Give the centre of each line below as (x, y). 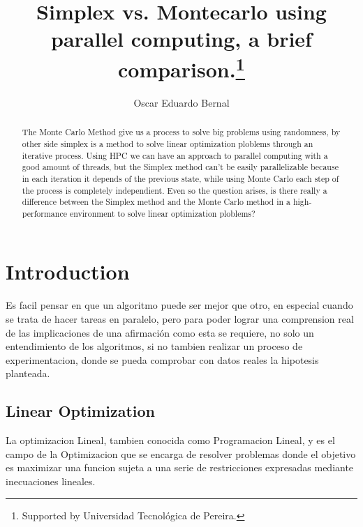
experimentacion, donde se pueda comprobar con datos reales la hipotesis (162, 359)
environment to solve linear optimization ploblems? (162, 213)
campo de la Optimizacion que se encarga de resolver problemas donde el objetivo (181, 453)
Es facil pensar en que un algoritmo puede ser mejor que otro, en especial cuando (179, 305)
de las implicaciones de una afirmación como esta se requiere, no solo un (160, 332)
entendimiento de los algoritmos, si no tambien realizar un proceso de (154, 346)
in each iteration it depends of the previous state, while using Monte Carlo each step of (180, 178)
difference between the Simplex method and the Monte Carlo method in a (156, 202)
